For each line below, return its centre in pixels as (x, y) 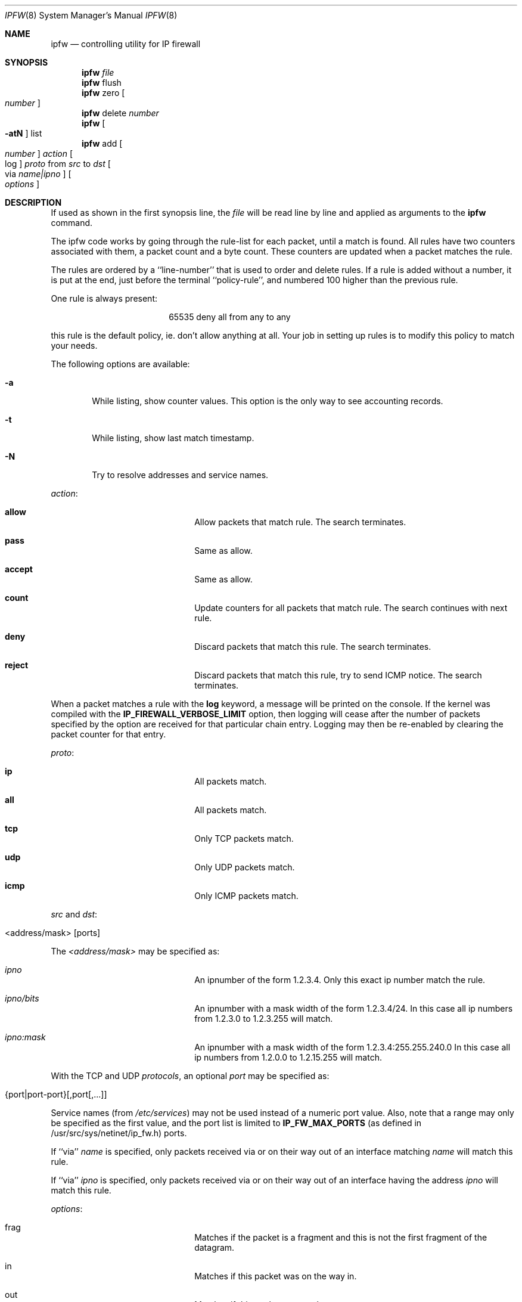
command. (72, 223)
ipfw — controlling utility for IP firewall (126, 44)
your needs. (74, 345)
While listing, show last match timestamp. (173, 438)
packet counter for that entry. (108, 734)
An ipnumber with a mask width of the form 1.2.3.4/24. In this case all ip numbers (354, 1008)
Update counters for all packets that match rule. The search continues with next (351, 608)
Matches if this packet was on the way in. (276, 1276)
